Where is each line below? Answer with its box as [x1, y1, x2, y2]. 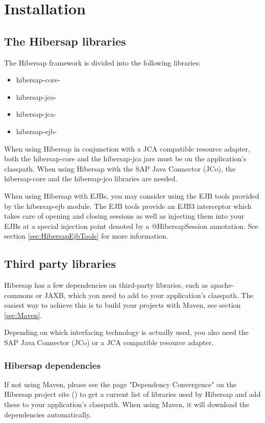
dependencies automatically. [4, 409, 91, 419]
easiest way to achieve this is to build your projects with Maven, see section [4, 300, 241, 310]
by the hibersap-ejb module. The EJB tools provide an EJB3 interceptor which [4, 200, 252, 211]
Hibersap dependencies [4, 358, 101, 371]
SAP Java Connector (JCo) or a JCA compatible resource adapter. [4, 337, 214, 348]
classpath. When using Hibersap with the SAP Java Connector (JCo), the [4, 163, 235, 174]
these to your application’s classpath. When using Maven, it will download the [4, 399, 250, 410]
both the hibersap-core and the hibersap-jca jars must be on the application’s [4, 153, 247, 164]
